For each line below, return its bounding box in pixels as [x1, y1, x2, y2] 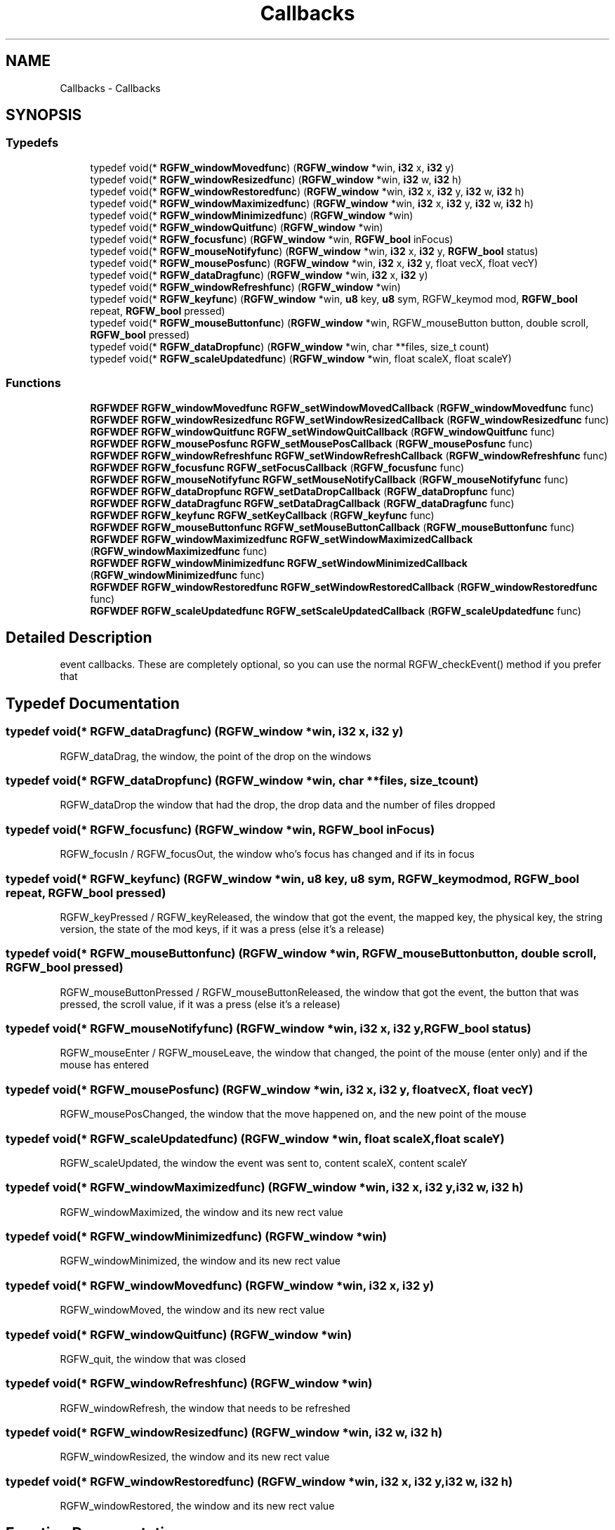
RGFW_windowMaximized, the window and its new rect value [60, 1205, 343, 1218]
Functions [6, 376, 61, 391]
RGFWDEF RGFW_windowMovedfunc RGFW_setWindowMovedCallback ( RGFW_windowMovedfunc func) [90, 401, 594, 414]
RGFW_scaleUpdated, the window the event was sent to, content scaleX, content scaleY [60, 1156, 468, 1169]
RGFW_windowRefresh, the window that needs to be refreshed [60, 1401, 350, 1414]
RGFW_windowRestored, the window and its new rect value [60, 1500, 335, 1512]
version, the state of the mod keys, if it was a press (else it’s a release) [60, 922, 385, 935]
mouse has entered [60, 1059, 150, 1071]
